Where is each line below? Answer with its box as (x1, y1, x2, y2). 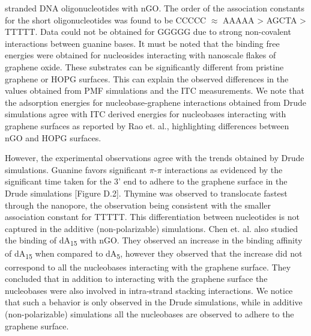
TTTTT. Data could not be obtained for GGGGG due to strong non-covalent (5, 25, 291, 38)
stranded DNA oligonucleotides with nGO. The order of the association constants (5, 2, 305, 14)
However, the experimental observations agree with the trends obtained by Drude (5, 151, 304, 164)
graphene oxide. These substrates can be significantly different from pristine (5, 60, 284, 73)
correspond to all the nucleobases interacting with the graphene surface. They (5, 260, 291, 273)
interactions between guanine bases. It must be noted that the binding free (5, 37, 280, 49)
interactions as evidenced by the (165, 163, 283, 176)
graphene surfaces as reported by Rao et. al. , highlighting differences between (5, 119, 289, 132)
